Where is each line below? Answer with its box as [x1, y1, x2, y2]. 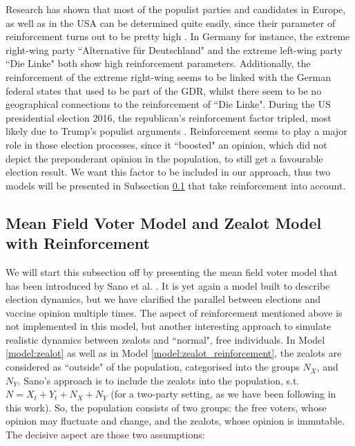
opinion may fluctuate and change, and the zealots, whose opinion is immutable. [6, 414, 345, 428]
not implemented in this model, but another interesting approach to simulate [6, 319, 332, 333]
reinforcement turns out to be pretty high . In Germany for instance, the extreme [6, 29, 350, 44]
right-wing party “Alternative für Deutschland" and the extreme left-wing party [6, 42, 343, 57]
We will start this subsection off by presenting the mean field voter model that [6, 264, 338, 279]
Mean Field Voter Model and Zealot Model [6, 212, 322, 233]
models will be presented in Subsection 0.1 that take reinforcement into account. [6, 178, 346, 192]
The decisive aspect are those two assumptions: [6, 427, 205, 442]
